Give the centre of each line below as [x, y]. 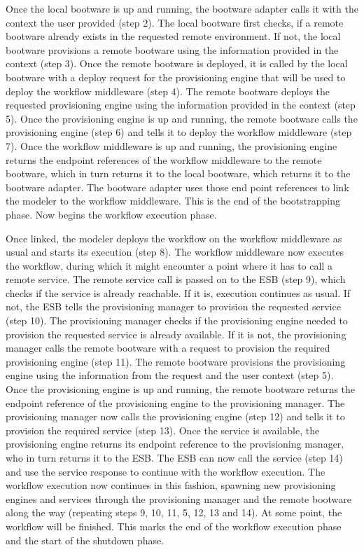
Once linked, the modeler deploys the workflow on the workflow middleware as [174, 238]
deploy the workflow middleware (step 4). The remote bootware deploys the [168, 91]
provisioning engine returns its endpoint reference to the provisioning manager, [175, 444]
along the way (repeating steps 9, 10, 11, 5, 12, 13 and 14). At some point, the [174, 512]
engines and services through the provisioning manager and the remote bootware [179, 498]
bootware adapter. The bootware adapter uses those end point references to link [177, 187]
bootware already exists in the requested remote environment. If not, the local [173, 36]
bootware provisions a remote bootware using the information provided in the [172, 49]
